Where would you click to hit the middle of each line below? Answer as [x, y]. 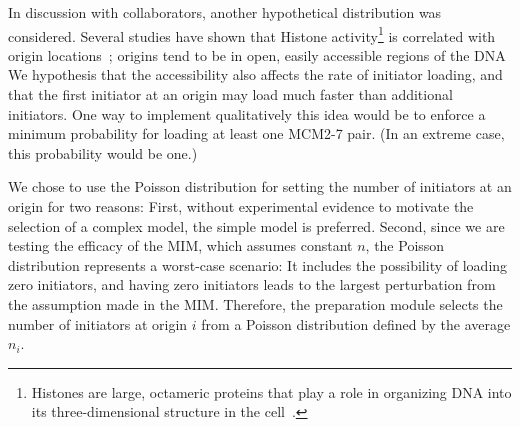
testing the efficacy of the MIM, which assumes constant [180, 245]
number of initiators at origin [98, 323]
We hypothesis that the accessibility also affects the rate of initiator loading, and [255, 74]
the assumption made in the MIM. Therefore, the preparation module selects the [255, 303]
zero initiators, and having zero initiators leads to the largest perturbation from [252, 284]
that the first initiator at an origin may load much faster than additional [230, 94]
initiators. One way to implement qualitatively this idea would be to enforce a [247, 113]
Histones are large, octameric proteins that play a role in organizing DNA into [271, 391]
